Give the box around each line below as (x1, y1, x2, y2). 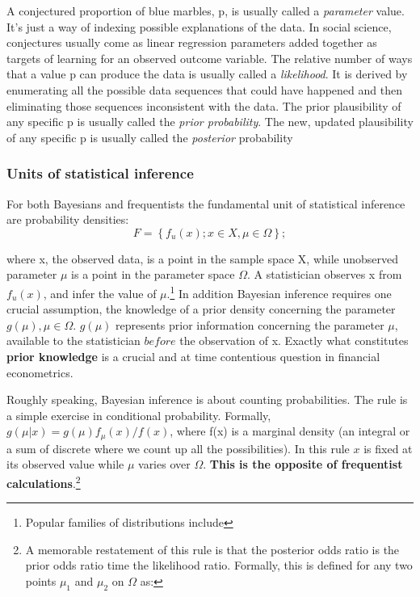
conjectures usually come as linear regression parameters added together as (6, 34, 377, 51)
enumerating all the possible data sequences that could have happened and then (6, 81, 402, 98)
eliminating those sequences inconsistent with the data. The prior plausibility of (6, 97, 401, 114)
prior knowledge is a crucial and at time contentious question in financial (6, 347, 380, 364)
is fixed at (363, 439, 413, 456)
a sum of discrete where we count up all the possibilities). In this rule (6, 439, 350, 456)
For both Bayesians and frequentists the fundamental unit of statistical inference (6, 195, 405, 212)
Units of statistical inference (6, 163, 194, 183)
